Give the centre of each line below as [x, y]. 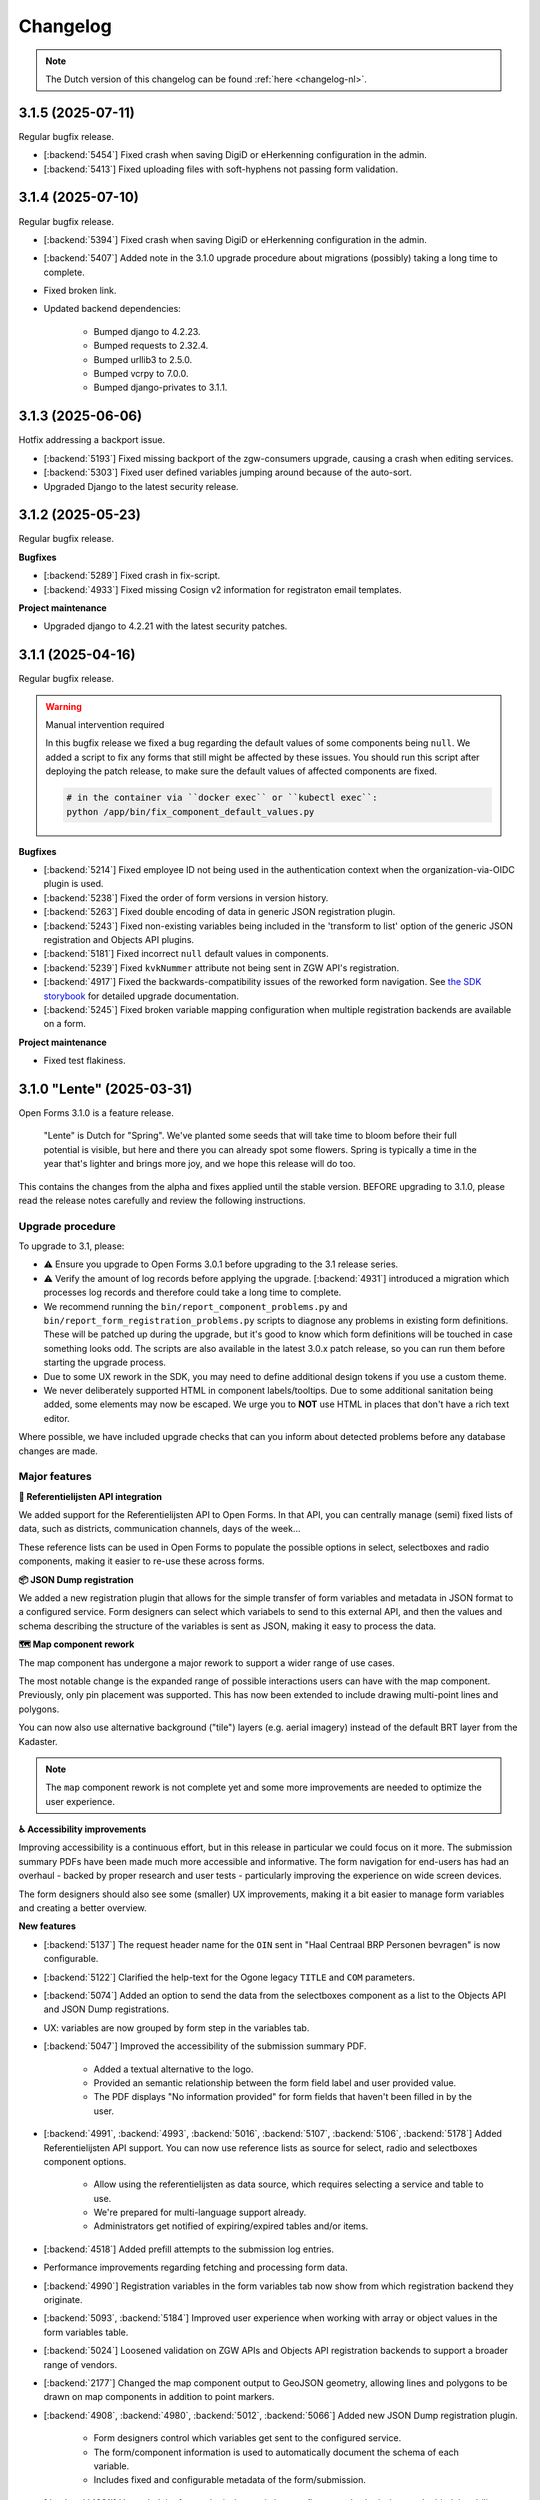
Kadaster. [38, 1741]
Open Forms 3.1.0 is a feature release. [96, 1112]
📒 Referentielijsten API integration [90, 1496]
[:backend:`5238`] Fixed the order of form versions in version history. [186, 897]
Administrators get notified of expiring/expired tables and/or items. [231, 2226]
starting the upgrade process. [105, 1362]
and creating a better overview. [82, 1908]
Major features [55, 1477]
